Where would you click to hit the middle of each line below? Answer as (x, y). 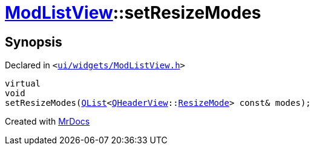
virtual (23, 84)
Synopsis (34, 42)
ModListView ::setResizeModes (133, 13)
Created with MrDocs (47, 122)
